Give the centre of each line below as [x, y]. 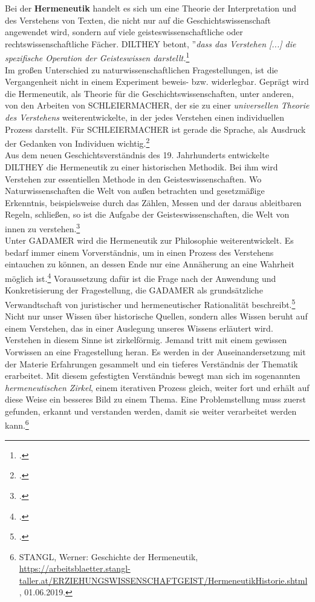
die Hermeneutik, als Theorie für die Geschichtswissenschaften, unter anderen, [149, 93]
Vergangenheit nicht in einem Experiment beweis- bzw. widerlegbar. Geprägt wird [157, 82]
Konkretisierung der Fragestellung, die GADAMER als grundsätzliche [134, 290]
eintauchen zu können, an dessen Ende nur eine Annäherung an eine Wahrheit [150, 264]
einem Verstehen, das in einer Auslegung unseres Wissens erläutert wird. [139, 328]
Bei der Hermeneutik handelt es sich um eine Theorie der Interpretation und [151, 8]
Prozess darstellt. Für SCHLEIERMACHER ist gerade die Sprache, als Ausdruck [155, 129]
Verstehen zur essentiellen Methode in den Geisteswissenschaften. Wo [133, 179]
